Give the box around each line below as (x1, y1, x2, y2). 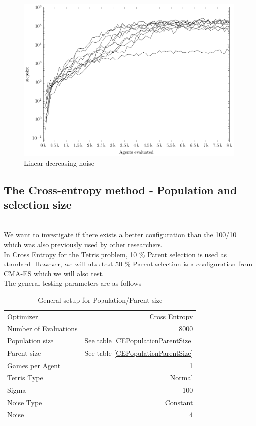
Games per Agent (7, 360, 61, 371)
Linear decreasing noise (24, 158, 94, 168)
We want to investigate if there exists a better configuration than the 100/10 (4, 229, 237, 240)
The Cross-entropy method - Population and (4, 182, 237, 197)
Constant (165, 397, 193, 407)
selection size (4, 196, 72, 212)
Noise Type (7, 397, 42, 407)
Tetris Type (7, 372, 43, 382)
